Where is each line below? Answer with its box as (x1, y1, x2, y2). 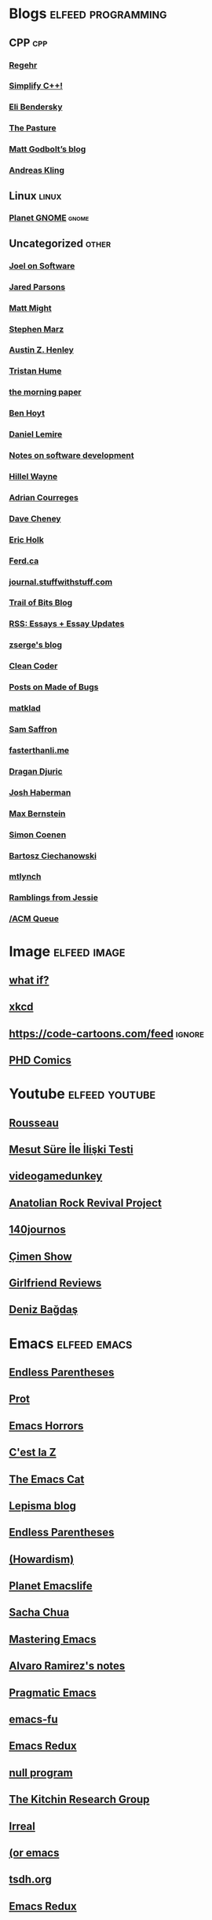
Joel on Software (9, 260, 75, 271)
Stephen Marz (9, 324, 64, 335)
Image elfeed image (9, 942, 126, 960)
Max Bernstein (9, 808, 66, 819)
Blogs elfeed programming (9, 5, 167, 23)
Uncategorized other (9, 236, 111, 250)
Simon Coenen (9, 829, 67, 840)
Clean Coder (9, 660, 58, 671)
